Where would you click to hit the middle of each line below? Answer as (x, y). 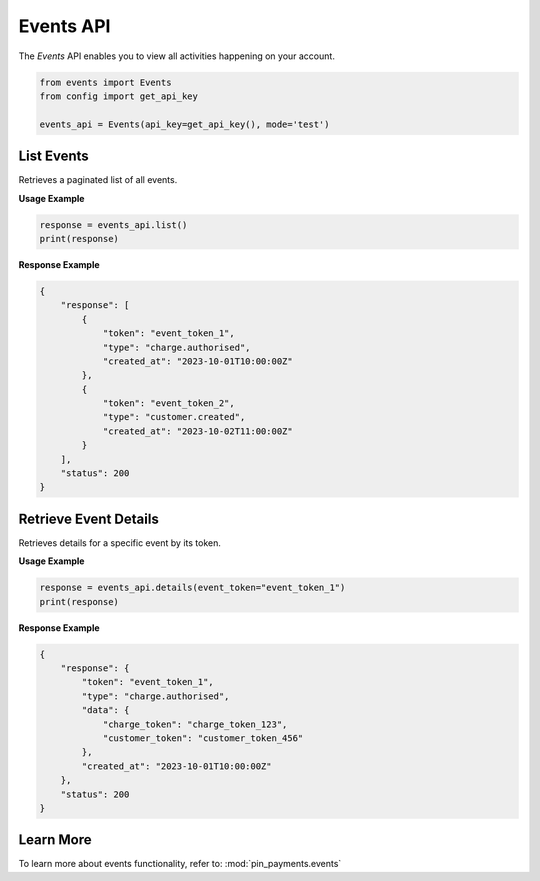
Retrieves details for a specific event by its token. (120, 542)
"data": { (105, 710)
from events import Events (105, 82)
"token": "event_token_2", (168, 403)
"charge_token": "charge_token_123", (195, 724)
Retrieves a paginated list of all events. (98, 180)
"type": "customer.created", (174, 417)
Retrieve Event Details (88, 518)
